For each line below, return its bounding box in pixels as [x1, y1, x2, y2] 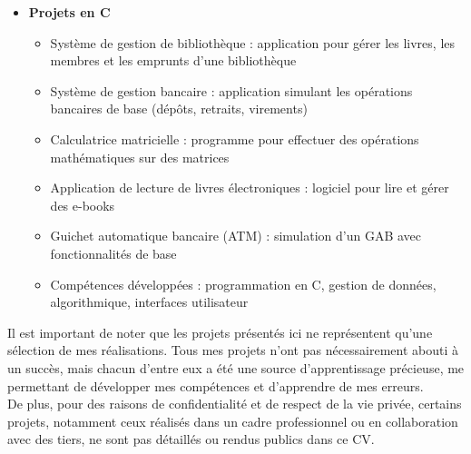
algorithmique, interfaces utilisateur [50, 292, 249, 311]
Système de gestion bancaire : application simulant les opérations [50, 81, 413, 100]
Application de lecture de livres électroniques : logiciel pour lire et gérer [50, 178, 449, 197]
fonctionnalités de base [50, 243, 177, 262]
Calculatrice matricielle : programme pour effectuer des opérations [50, 129, 419, 148]
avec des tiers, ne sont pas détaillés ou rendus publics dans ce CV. [7, 429, 375, 449]
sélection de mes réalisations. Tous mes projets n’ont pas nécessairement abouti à [7, 340, 459, 360]
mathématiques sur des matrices [50, 147, 230, 166]
